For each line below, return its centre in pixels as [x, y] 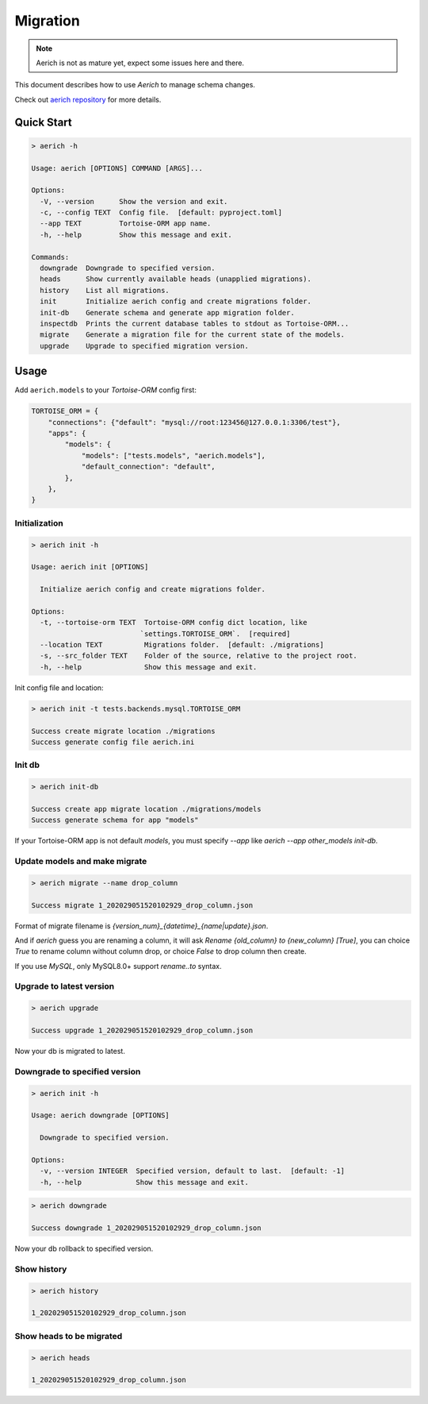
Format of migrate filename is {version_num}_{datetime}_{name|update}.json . [141, 926]
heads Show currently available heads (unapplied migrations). [176, 279]
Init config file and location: [59, 688]
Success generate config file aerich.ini [113, 742]
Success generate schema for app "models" [115, 820]
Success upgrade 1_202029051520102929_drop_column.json [142, 1031]
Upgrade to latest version [65, 986]
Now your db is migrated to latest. [70, 1051]
